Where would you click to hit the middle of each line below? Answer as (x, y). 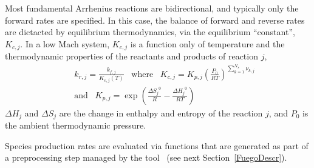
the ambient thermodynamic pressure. (76, 125)
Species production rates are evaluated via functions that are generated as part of (157, 145)
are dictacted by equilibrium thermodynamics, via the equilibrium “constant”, (150, 32)
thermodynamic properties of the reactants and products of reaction (131, 56)
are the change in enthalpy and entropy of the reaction (161, 113)
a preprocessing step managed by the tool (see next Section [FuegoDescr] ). (146, 157)
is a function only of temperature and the (207, 43)
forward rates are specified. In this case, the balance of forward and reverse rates (155, 20)
